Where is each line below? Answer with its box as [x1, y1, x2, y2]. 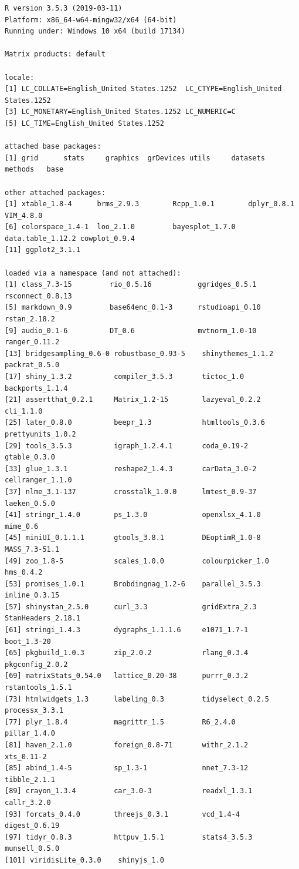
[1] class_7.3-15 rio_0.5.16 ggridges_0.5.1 [5, 280, 257, 289]
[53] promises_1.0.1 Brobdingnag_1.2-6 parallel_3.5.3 [5, 579, 261, 588]
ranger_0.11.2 [5, 338, 60, 347]
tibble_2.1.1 [5, 775, 55, 784]
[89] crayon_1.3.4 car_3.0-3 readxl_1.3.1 [5, 787, 253, 796]
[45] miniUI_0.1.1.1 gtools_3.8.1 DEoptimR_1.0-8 [5, 534, 261, 542]
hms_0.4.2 [5, 568, 43, 577]
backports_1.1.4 [5, 384, 68, 392]
